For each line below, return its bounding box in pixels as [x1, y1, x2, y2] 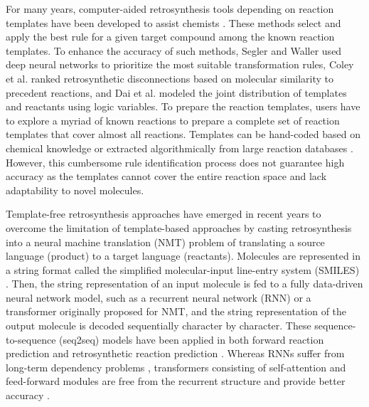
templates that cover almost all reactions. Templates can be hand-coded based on [6, 127, 360, 142]
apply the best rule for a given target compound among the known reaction [6, 29, 335, 44]
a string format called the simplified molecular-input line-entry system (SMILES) [6, 262, 360, 277]
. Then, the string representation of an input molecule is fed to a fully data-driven [6, 276, 363, 291]
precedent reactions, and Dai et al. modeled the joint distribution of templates [6, 85, 347, 100]
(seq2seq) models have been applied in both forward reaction [59, 332, 324, 347]
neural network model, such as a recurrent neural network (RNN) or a [6, 290, 311, 305]
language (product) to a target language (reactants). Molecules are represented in [6, 248, 361, 263]
